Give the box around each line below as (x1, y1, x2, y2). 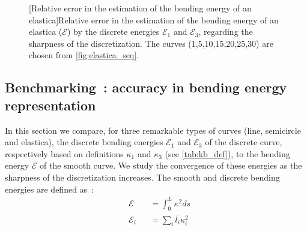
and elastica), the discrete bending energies (5, 136, 163, 148)
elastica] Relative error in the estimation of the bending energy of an (29, 13, 279, 26)
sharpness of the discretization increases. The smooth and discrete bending (5, 170, 280, 183)
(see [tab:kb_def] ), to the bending (165, 147, 290, 160)
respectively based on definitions (5, 147, 124, 160)
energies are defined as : (5, 182, 94, 195)
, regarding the (198, 25, 253, 38)
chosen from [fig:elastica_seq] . (29, 49, 139, 61)
